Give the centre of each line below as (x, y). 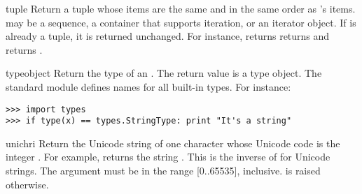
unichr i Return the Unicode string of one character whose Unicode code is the (173, 143)
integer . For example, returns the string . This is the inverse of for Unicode (168, 157)
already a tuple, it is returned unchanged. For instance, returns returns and (168, 36)
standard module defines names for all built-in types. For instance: (148, 86)
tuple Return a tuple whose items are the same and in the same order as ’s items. (181, 8)
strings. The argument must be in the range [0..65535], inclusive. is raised (163, 171)
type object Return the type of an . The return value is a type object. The (164, 73)
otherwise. (27, 184)
